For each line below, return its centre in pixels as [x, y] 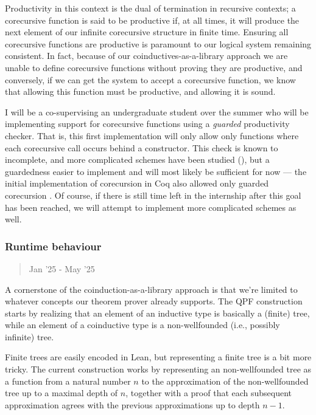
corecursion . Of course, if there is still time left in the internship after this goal [153, 195]
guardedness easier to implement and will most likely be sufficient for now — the [156, 171]
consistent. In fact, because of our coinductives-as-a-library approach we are [146, 56]
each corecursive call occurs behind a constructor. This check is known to [142, 147]
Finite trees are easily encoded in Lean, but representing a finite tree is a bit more [158, 357]
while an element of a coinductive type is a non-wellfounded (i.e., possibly [142, 325]
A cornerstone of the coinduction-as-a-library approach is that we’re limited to [151, 289]
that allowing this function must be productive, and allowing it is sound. [140, 91]
